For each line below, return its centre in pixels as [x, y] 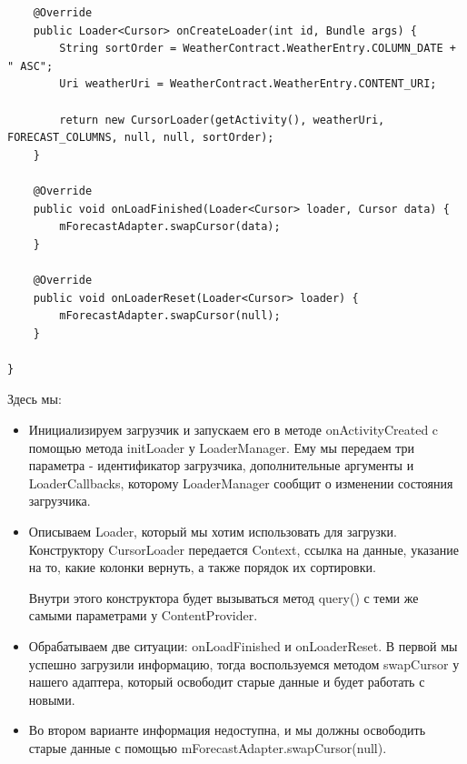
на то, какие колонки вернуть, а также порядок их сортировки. [202, 567]
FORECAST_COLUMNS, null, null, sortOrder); [141, 138]
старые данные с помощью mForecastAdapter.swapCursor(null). [208, 747]
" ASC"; [30, 66]
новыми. [52, 699]
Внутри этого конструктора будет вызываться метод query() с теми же [224, 597]
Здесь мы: [35, 399]
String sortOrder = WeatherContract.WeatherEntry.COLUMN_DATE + [258, 49]
